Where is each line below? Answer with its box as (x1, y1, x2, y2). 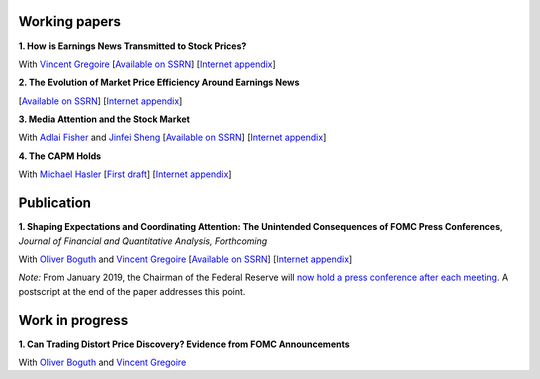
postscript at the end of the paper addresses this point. (18, 285, 246, 297)
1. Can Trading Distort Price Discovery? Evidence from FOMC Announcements (18, 338, 350, 350)
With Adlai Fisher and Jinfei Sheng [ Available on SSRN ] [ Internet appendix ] (18, 131, 327, 144)
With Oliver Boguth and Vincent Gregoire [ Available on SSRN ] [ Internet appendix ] (18, 253, 353, 265)
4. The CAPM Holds (18, 150, 102, 162)
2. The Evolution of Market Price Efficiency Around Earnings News (18, 76, 300, 89)
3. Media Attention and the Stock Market (18, 113, 190, 125)
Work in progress (18, 311, 129, 329)
